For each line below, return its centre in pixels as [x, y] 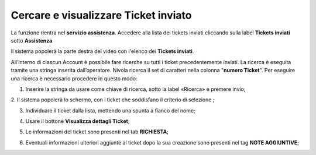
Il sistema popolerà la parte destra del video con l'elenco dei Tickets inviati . [102, 51]
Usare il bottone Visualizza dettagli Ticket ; [78, 121]
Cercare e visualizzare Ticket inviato [101, 15]
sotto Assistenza [32, 40]
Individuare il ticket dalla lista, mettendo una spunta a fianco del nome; [110, 110]
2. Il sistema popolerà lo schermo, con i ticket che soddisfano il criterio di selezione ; [113, 100]
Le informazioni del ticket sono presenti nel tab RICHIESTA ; [97, 132]
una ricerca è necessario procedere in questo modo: [74, 78]
